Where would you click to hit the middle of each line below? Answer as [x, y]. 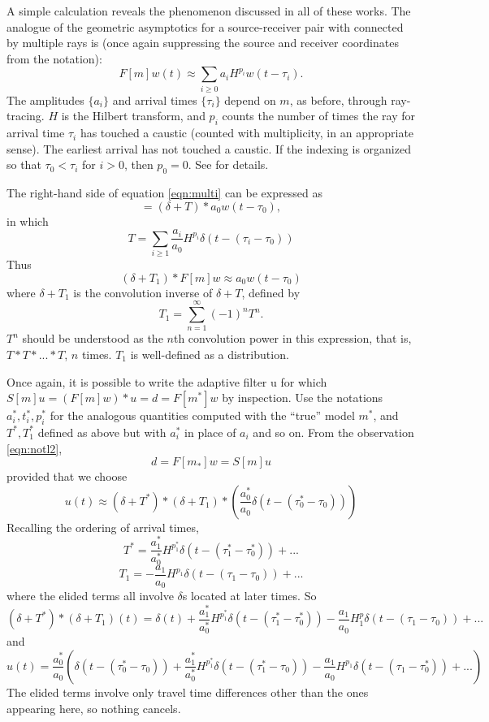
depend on [250, 99]
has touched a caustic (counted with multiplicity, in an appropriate [247, 133]
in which [28, 220]
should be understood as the [93, 338]
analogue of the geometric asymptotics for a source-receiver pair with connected [205, 26]
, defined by [271, 292]
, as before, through [338, 99]
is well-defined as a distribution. [210, 354]
